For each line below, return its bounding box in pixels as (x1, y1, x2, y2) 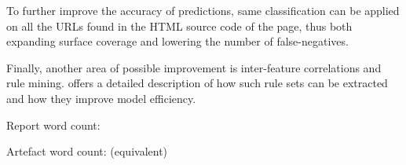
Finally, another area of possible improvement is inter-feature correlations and (6, 59, 382, 75)
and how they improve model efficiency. (6, 90, 196, 106)
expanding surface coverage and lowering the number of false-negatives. (6, 33, 349, 49)
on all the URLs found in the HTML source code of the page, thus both (6, 17, 353, 34)
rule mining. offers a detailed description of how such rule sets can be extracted (6, 75, 388, 91)
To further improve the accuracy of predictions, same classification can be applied (6, 2, 400, 18)
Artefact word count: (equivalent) (6, 143, 168, 159)
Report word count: (6, 116, 101, 133)
